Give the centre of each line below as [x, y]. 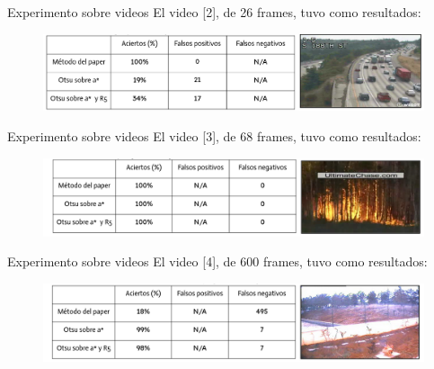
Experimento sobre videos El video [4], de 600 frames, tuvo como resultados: [217, 261]
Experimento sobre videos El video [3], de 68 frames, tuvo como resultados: [214, 135]
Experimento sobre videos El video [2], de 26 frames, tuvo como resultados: [214, 12]
